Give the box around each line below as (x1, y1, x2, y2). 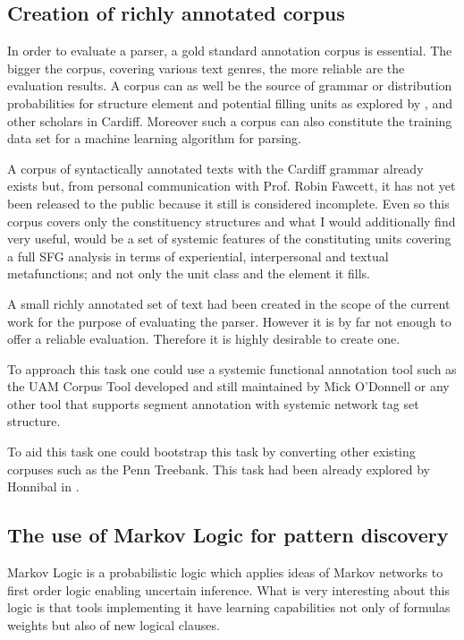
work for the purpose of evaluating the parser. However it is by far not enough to (7, 311, 451, 330)
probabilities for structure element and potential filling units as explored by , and (7, 93, 452, 112)
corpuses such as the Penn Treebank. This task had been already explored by (7, 459, 430, 478)
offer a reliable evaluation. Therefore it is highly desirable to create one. (7, 329, 401, 348)
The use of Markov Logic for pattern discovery (7, 521, 449, 549)
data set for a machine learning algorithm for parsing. (7, 129, 301, 148)
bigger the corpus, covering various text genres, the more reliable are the (7, 58, 405, 77)
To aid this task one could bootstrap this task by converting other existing (7, 442, 416, 461)
